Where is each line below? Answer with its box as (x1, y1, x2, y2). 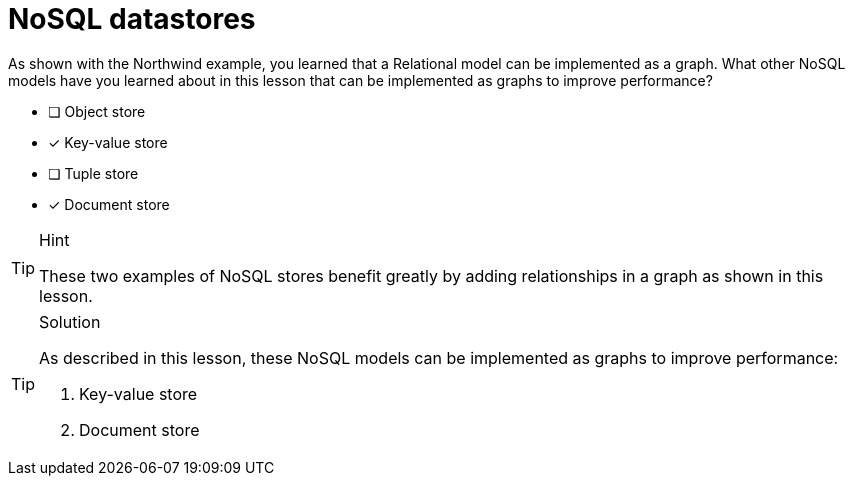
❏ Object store (48, 102, 146, 120)
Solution (39, 311, 101, 332)
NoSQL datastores (8, 2, 256, 36)
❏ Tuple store (48, 164, 139, 182)
